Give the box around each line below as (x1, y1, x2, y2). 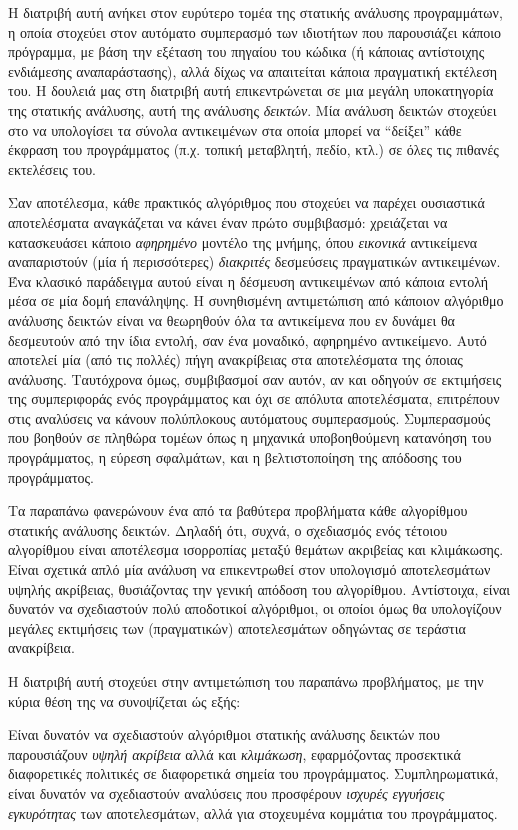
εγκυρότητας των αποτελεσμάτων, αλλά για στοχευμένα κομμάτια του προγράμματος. (8, 802, 498, 823)
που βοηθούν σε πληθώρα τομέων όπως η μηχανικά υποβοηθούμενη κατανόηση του (8, 427, 492, 448)
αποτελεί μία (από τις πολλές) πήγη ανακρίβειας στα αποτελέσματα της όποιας (8, 349, 463, 370)
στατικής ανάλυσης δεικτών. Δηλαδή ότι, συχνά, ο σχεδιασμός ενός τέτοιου (8, 519, 448, 540)
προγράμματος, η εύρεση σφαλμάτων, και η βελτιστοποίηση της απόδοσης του (8, 447, 462, 468)
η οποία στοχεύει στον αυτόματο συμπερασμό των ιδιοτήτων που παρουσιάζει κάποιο (8, 21, 502, 42)
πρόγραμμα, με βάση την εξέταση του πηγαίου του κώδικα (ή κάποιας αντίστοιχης (8, 41, 485, 62)
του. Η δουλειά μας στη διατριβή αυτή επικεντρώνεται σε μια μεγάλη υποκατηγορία (8, 80, 494, 101)
